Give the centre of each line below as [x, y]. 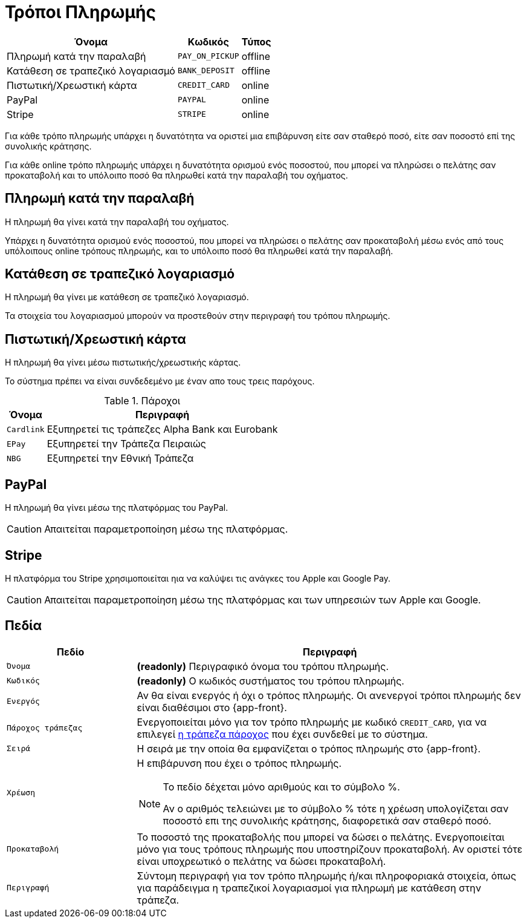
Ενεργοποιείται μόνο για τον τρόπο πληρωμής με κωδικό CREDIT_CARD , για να [312, 722]
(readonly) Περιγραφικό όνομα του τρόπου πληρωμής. [263, 666]
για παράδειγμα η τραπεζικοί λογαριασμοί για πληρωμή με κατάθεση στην [309, 888]
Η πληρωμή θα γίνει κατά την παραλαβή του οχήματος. [117, 222]
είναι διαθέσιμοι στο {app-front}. [212, 707]
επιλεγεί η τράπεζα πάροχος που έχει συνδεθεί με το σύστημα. [282, 734]
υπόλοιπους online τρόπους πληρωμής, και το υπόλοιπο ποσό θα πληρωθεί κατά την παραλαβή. [199, 251]
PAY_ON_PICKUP [208, 56]
